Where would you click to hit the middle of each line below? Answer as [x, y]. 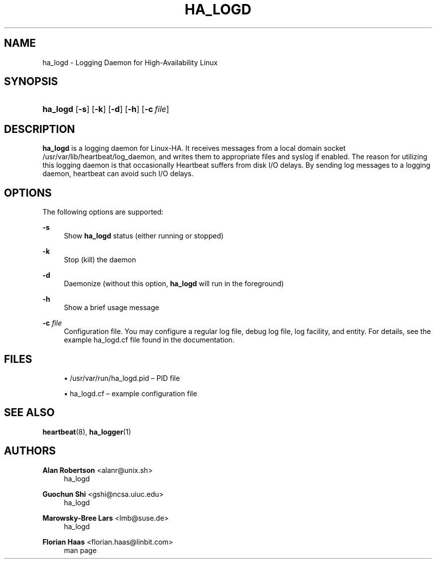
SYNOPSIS [31, 82]
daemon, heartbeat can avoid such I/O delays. [118, 174]
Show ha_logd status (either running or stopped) [144, 236]
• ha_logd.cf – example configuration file [130, 393]
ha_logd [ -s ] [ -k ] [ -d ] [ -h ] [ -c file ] [106, 109]
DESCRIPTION [40, 129]
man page [80, 550]
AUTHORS [30, 451]
